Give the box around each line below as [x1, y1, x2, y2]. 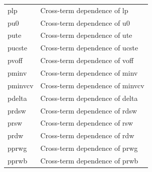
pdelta [8, 92, 27, 103]
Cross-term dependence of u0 [40, 17, 130, 28]
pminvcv [8, 80, 34, 90]
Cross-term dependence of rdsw [40, 105, 137, 116]
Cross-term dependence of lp [40, 5, 128, 15]
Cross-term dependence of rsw [40, 118, 133, 128]
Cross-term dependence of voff [40, 55, 134, 66]
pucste [8, 42, 27, 53]
